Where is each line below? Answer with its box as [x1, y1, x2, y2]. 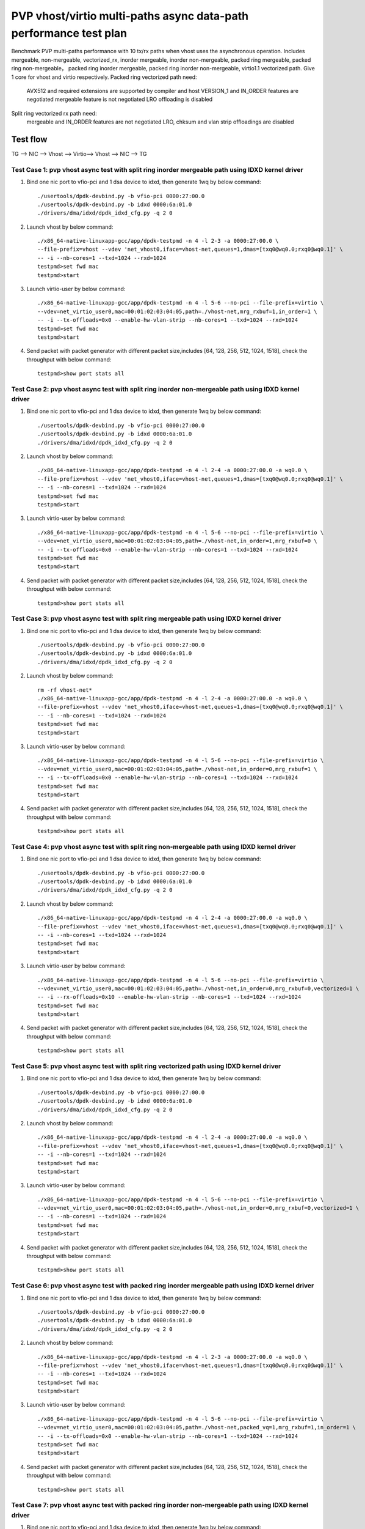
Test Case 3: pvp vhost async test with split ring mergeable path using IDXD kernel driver [11, 615, 281, 623]
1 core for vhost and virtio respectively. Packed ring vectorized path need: [11, 73, 198, 81]
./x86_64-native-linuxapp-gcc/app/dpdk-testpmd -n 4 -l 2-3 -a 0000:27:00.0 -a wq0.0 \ [37, 1353, 308, 1360]
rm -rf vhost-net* [37, 686, 93, 694]
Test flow [11, 134, 48, 144]
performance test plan [11, 26, 128, 40]
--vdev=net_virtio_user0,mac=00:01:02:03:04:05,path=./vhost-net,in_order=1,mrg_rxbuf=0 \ [37, 538, 317, 544]
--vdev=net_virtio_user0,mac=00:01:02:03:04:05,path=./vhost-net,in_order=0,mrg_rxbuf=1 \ [37, 765, 317, 772]
